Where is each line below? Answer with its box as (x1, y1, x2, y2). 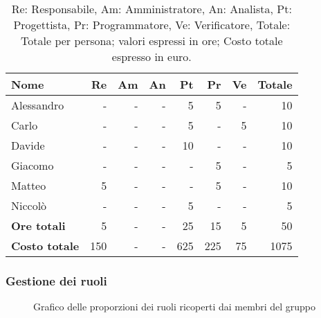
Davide (11, 137, 45, 153)
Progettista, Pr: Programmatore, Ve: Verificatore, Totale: (13, 17, 291, 33)
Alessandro (11, 97, 64, 113)
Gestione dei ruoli (6, 272, 107, 289)
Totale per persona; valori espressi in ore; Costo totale (21, 33, 283, 48)
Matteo (11, 177, 46, 193)
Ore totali (11, 218, 66, 233)
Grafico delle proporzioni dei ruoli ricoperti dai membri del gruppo (33, 299, 316, 314)
